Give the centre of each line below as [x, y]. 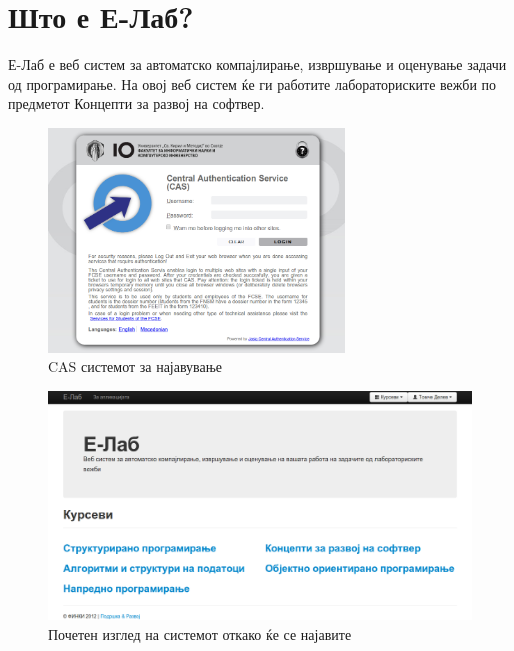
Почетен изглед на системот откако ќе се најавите [200, 633]
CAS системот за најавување [135, 366]
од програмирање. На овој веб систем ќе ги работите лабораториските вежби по [252, 83]
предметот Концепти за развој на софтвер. [136, 103]
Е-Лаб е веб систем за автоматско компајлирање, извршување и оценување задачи [257, 64]
